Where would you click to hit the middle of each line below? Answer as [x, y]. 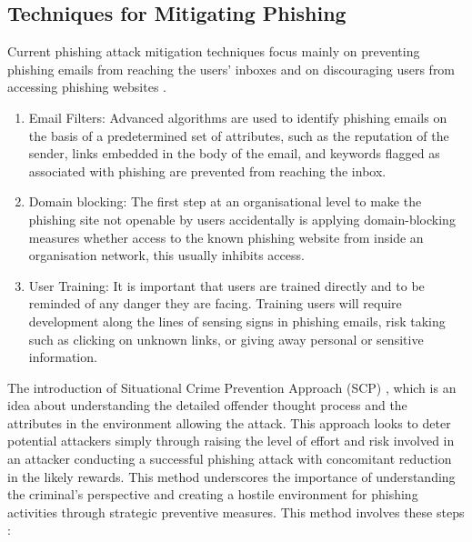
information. [63, 357]
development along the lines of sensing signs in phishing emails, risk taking [237, 321]
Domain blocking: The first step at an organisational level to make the [225, 201]
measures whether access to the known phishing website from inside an [226, 237]
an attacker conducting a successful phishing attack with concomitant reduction [230, 459]
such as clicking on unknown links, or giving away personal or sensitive [226, 339]
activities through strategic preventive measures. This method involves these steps [236, 512]
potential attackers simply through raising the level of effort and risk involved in [231, 441]
